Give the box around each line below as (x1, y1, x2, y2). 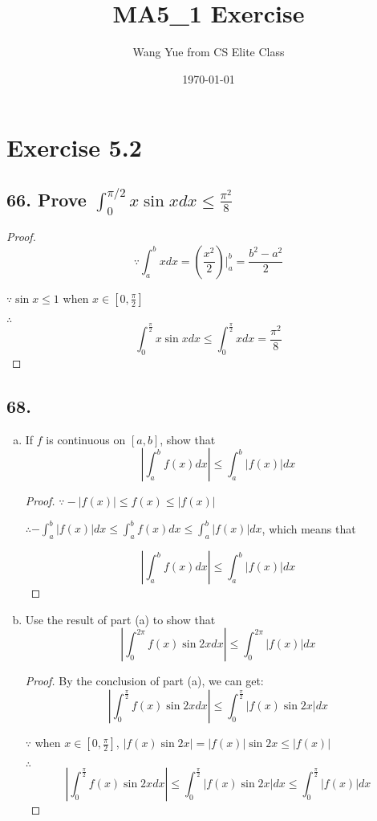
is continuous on (46, 431, 126, 447)
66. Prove (6, 186, 87, 211)
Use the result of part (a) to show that (25, 611, 216, 627)
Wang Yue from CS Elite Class (132, 43, 285, 60)
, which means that (261, 520, 356, 537)
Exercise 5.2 (6, 131, 142, 164)
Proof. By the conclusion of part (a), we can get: (25, 672, 264, 689)
